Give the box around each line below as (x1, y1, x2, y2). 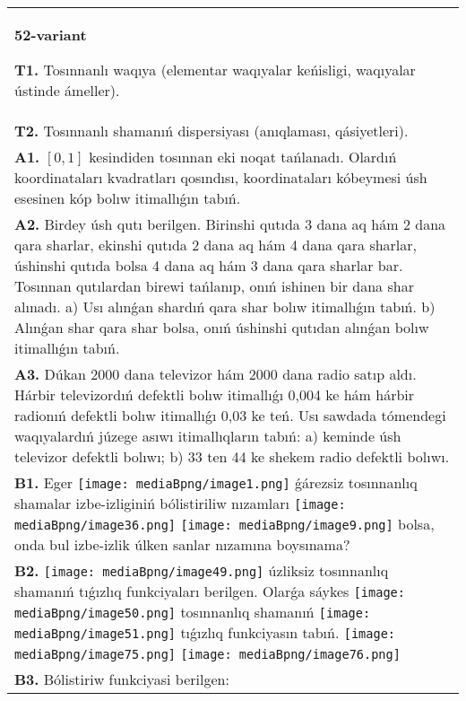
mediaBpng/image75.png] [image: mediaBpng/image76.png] (14, 647, 401, 662)
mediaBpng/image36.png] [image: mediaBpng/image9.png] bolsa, (14, 513, 435, 534)
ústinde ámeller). (14, 80, 120, 101)
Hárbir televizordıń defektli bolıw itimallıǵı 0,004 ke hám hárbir (14, 384, 415, 405)
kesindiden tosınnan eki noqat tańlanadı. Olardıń (89, 146, 397, 167)
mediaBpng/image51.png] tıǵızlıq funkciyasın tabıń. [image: (14, 622, 396, 643)
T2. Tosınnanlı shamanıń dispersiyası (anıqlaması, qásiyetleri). (14, 120, 409, 141)
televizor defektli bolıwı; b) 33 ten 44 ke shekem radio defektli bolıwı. (14, 446, 450, 467)
